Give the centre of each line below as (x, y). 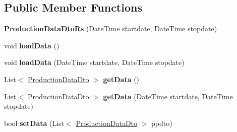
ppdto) (162, 123)
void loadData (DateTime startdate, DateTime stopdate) (94, 62)
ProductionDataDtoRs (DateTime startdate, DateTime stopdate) (111, 28)
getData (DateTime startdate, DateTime (168, 96)
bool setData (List (34, 123)
